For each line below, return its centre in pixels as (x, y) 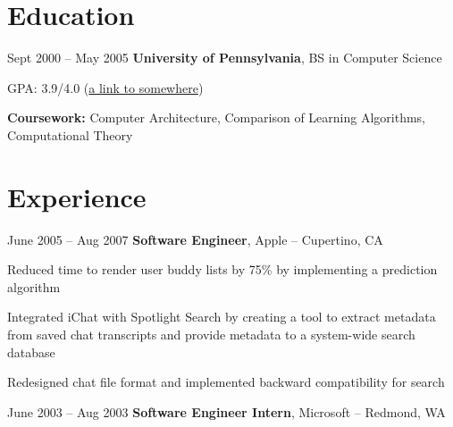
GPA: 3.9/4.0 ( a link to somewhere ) (105, 87)
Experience (77, 196)
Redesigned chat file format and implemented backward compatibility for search (226, 382)
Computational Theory (70, 134)
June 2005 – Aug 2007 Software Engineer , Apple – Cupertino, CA (195, 239)
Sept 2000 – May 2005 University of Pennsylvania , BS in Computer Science (225, 58)
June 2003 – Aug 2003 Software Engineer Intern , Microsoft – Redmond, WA (226, 411)
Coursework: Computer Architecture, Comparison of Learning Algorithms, (216, 117)
